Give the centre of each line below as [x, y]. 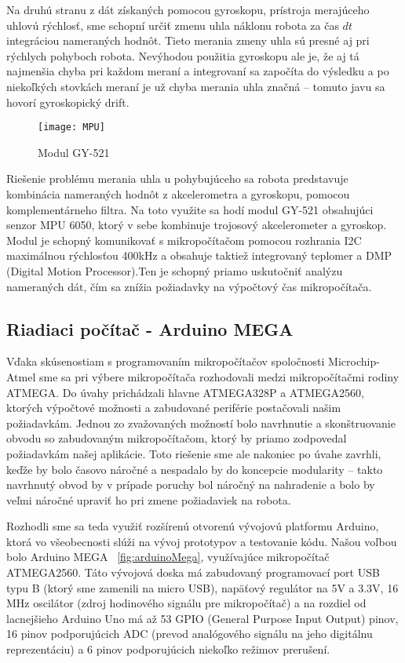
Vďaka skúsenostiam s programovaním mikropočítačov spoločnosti [166, 361]
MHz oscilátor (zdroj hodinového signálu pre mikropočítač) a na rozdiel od [186, 603]
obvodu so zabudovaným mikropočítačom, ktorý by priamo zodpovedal [177, 438]
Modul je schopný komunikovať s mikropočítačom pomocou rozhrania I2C [184, 240]
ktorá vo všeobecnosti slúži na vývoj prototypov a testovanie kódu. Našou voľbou [202, 541]
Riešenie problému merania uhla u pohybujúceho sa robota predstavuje [177, 178]
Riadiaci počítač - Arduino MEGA [150, 328]
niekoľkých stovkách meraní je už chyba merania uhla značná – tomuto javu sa [196, 86]
